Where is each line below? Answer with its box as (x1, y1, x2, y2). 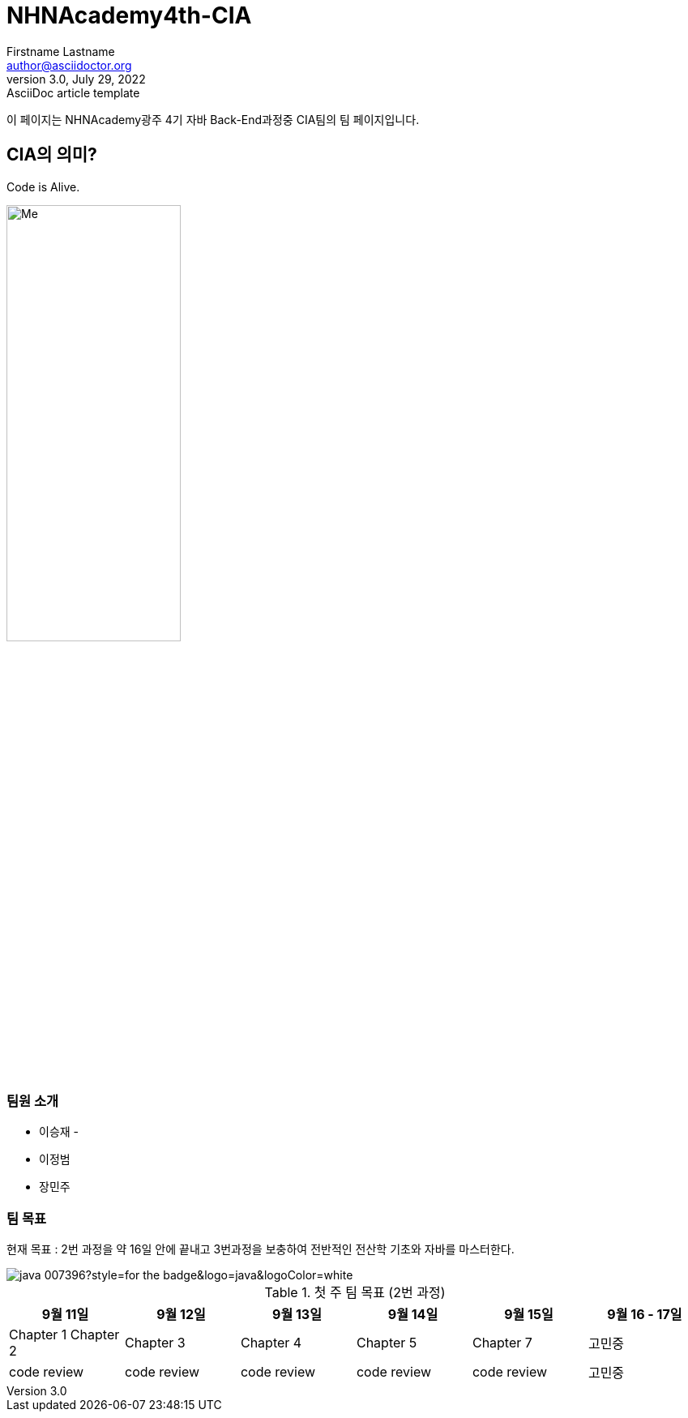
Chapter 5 (356, 1334, 417, 1352)
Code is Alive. (6, 179, 80, 194)
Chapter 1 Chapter (9, 1326, 120, 1343)
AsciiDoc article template (6, 85, 140, 100)
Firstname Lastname (6, 44, 115, 58)
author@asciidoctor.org (6, 58, 132, 72)
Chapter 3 (124, 1334, 186, 1352)
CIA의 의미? (6, 144, 97, 165)
